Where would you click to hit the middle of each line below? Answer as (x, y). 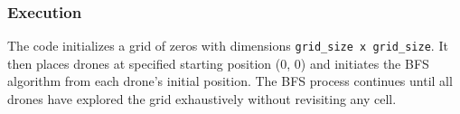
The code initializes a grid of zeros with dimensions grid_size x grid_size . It (228, 46)
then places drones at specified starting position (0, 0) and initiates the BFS (218, 63)
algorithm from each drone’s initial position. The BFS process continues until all (230, 81)
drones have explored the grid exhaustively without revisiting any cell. (202, 99)
